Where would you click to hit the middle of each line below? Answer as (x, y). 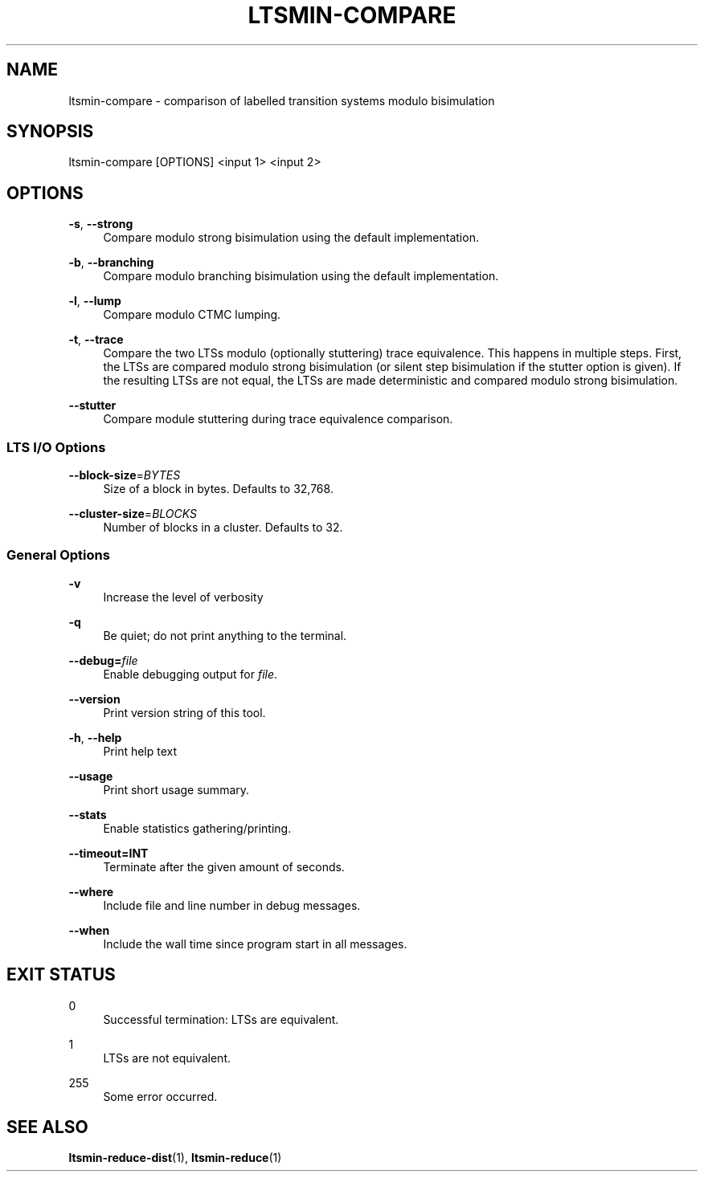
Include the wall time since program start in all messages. (255, 944)
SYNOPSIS (50, 132)
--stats (88, 814)
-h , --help (95, 737)
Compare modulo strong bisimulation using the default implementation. (291, 238)
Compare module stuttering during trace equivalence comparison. (278, 419)
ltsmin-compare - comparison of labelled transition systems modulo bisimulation (282, 100)
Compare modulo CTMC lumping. (192, 315)
